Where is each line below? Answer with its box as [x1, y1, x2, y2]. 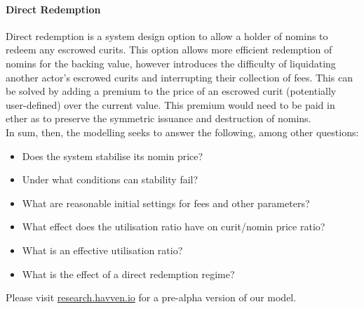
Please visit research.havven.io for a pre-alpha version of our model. [6, 290, 297, 305]
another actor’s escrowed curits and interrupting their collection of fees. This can [6, 70, 353, 84]
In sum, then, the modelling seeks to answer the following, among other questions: [6, 124, 359, 139]
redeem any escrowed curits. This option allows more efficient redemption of [6, 42, 332, 57]
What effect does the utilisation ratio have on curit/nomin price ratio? [22, 219, 325, 234]
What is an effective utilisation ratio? [22, 242, 183, 257]
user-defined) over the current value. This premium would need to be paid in [6, 97, 335, 112]
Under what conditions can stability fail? [22, 172, 198, 187]
